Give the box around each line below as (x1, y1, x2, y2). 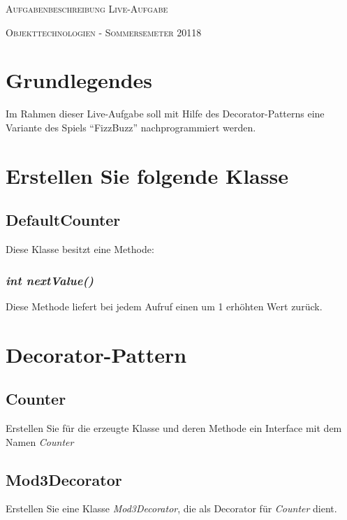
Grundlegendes (6, 66, 153, 94)
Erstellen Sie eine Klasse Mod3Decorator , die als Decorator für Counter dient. (6, 501, 337, 516)
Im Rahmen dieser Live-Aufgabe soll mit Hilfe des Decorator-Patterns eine (6, 106, 325, 121)
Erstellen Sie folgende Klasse (6, 161, 288, 189)
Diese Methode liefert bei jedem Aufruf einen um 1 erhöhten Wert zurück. (6, 298, 323, 313)
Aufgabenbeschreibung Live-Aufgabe (6, 1, 168, 15)
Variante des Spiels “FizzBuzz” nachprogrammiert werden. (6, 120, 256, 134)
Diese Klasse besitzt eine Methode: (6, 242, 154, 257)
